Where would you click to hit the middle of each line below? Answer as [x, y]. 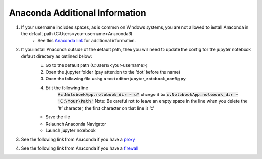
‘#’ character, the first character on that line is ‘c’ [106, 108]
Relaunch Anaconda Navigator [76, 124]
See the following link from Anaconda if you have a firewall [80, 148]
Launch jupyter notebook [70, 130]
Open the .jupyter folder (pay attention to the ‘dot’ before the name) [113, 72]
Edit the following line [67, 88]
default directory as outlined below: [57, 56]
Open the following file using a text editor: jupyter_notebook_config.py [116, 79]
